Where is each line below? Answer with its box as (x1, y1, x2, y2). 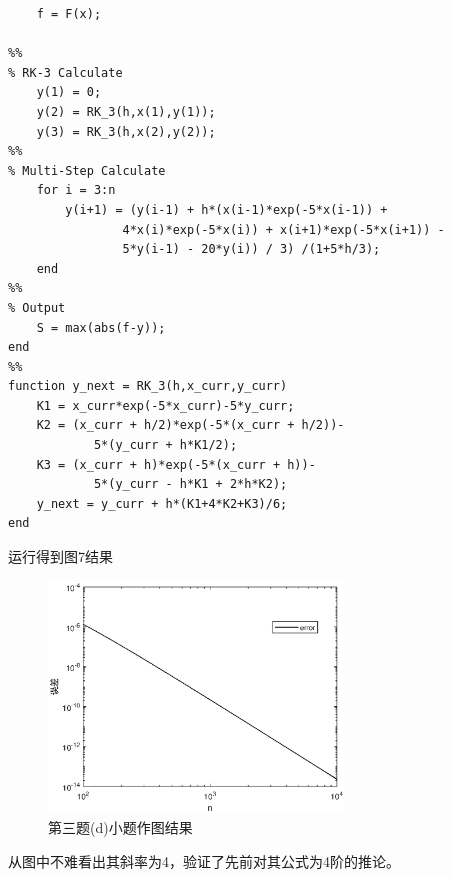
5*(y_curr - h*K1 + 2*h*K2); (93, 477, 288, 492)
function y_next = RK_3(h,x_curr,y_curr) (8, 379, 288, 394)
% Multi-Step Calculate (8, 163, 166, 178)
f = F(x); (36, 7, 102, 21)
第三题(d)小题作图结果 (48, 816, 193, 837)
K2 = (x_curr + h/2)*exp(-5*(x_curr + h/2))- (36, 418, 345, 433)
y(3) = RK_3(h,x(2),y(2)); (36, 124, 216, 139)
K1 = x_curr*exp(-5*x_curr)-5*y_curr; (36, 398, 295, 413)
